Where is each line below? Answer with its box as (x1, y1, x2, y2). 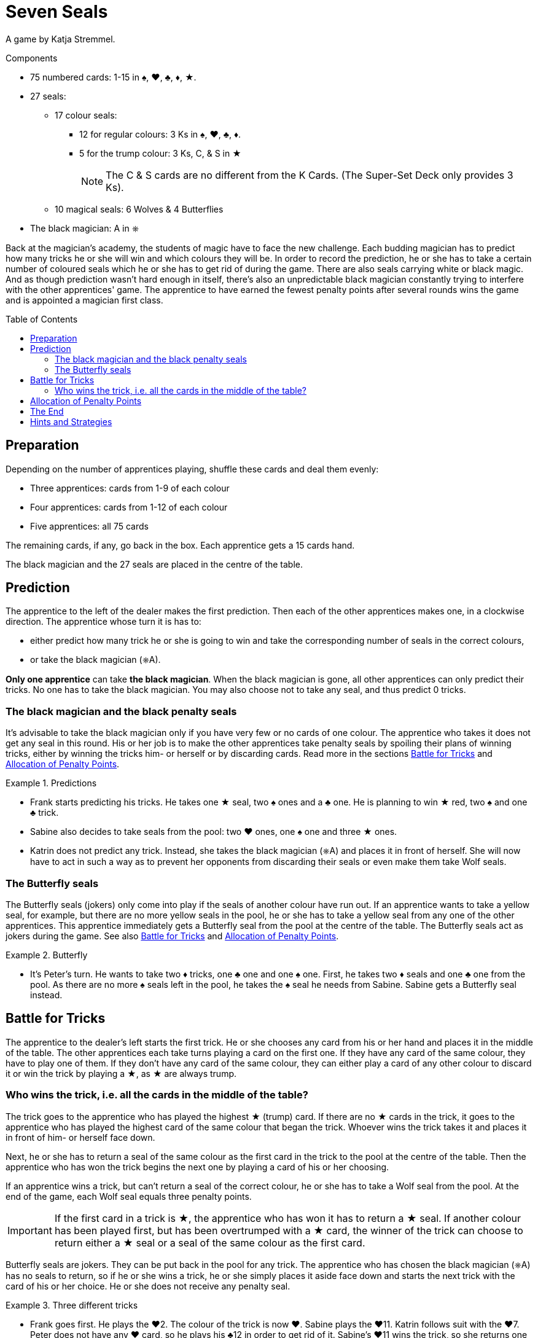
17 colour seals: (55, 109, 117, 120)
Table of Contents (6, 313, 78, 324)
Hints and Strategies (30, 416, 112, 427)
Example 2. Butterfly (6, 949, 88, 960)
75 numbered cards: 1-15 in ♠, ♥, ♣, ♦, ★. (30, 71, 197, 82)
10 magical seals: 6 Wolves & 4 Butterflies (55, 203, 224, 214)
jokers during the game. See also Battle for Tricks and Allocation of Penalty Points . (6, 930, 339, 941)
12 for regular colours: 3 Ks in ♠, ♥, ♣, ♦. (79, 128, 241, 139)
